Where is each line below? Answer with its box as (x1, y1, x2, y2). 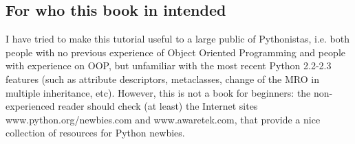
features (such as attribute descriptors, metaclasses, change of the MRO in (6, 71, 319, 86)
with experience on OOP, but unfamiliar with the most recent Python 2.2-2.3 (6, 58, 332, 73)
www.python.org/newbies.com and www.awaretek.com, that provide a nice (6, 112, 321, 126)
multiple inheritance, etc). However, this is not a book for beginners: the (6, 85, 311, 99)
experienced (6, 99, 55, 113)
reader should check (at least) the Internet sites (58, 99, 258, 113)
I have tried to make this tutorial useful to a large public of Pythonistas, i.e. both (6, 32, 349, 46)
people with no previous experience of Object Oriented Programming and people (6, 45, 346, 59)
